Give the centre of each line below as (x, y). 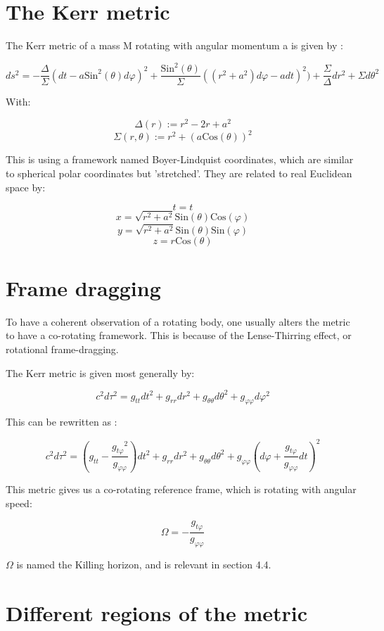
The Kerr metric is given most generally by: (100, 372)
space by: (26, 187)
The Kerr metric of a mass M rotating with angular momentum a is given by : (174, 45)
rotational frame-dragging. (62, 349)
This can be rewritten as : (62, 422)
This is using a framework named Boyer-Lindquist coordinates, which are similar (180, 159)
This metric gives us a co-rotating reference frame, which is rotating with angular (181, 489)
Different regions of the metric (157, 612)
